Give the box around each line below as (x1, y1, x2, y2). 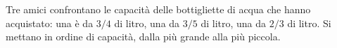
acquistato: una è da (6, 15, 94, 30)
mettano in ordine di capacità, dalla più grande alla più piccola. (6, 29, 281, 44)
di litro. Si (287, 15, 331, 30)
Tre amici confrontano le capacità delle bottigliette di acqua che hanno (6, 2, 311, 16)
